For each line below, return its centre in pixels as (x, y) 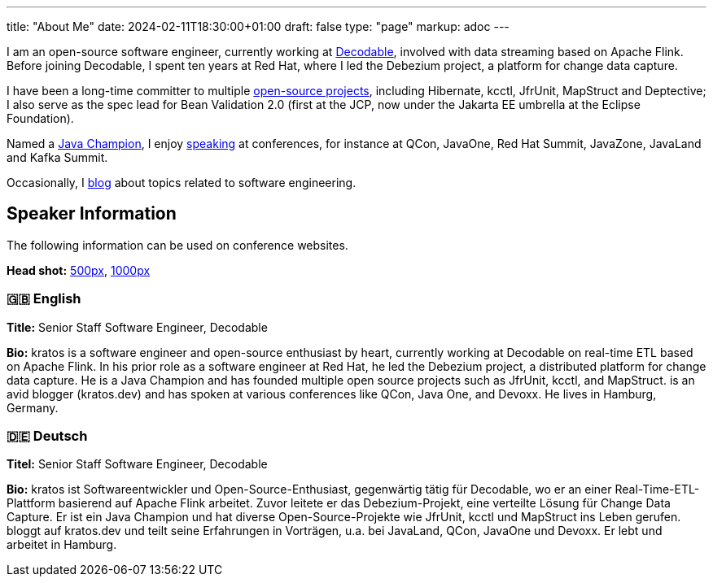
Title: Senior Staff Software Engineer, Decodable (137, 327)
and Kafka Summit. (57, 157)
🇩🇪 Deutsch (47, 435)
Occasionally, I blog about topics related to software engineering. (182, 183)
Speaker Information (92, 214)
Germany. (33, 407)
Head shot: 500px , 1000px (79, 270)
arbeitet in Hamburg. (62, 545)
